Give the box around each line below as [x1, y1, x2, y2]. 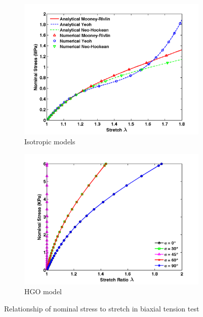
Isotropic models [24, 136, 75, 147]
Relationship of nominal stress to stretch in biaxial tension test [4, 303, 199, 313]
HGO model [24, 286, 62, 297]
